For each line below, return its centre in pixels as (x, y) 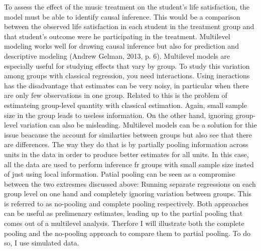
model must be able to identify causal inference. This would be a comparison (122, 16)
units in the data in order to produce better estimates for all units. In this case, (126, 154)
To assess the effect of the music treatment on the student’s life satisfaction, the (127, 7)
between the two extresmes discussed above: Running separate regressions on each (130, 183)
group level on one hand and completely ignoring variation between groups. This (128, 194)
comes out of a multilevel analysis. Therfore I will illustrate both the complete (124, 223)
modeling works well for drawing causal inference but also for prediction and (121, 46)
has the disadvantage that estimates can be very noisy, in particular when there (126, 85)
